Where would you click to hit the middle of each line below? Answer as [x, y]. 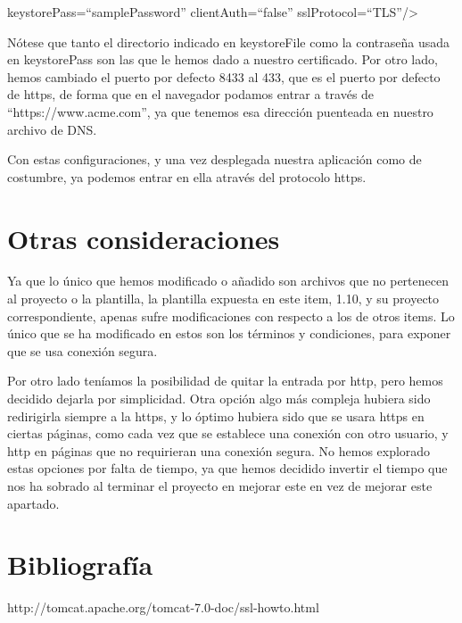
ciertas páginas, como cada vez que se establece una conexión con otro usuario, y [228, 433]
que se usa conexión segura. [82, 350]
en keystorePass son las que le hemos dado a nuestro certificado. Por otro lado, [223, 59]
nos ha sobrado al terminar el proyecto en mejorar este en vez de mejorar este [220, 486]
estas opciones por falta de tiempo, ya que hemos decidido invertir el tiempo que [227, 468]
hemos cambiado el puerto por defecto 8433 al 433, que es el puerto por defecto [224, 76]
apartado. [33, 503]
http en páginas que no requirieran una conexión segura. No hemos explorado [219, 450]
